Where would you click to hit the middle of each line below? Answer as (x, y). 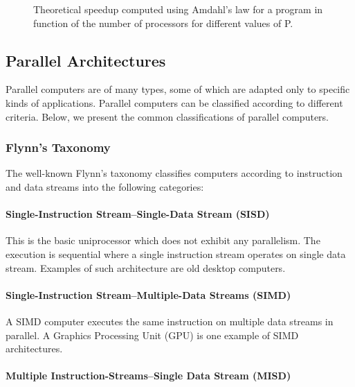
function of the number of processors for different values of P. (163, 23)
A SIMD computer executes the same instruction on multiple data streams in (170, 321)
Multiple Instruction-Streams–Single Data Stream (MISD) (148, 376)
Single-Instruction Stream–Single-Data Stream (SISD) (138, 214)
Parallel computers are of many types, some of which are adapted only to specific (178, 89)
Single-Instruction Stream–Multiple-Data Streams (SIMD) (148, 294)
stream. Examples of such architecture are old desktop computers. (146, 267)
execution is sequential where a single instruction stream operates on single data (176, 253)
